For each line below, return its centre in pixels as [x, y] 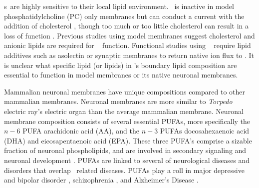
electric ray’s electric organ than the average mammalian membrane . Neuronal [124, 111]
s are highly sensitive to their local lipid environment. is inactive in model [119, 6]
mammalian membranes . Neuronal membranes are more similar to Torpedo [118, 101]
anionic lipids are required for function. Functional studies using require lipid [128, 45]
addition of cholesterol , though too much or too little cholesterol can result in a [127, 26]
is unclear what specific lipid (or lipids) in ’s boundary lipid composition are [121, 65]
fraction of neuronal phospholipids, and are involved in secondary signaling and [125, 150]
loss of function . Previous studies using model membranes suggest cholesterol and [129, 35]
